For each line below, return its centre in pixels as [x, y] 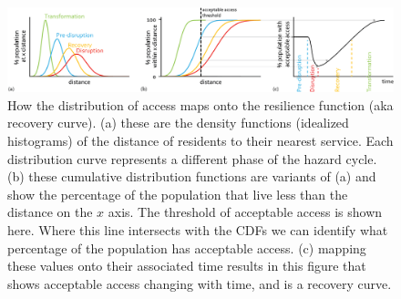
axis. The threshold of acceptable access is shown [245, 212]
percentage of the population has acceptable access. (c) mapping [187, 247]
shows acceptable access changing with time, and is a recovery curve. [200, 283]
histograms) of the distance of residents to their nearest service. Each [200, 140]
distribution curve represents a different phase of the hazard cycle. [192, 158]
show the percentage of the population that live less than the [178, 194]
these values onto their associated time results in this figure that [187, 266]
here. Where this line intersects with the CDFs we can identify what [198, 229]
